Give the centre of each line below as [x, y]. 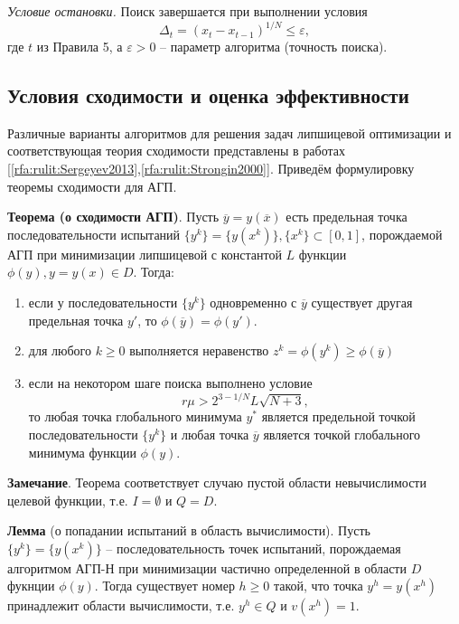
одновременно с [253, 303]
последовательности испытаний [94, 234]
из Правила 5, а [80, 47]
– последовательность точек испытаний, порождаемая [253, 548]
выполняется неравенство [199, 350]
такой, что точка [318, 586]
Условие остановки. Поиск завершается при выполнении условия [187, 11]
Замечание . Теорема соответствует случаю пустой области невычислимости [217, 482]
